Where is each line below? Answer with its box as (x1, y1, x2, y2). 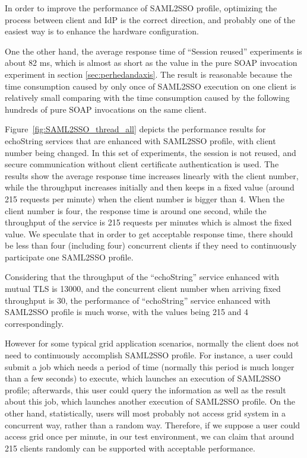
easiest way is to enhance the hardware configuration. (5, 25, 199, 37)
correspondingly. (5, 317, 64, 329)
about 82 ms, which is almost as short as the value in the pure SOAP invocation (5, 56, 297, 69)
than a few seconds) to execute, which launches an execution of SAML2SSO (5, 372, 281, 384)
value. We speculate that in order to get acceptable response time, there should (5, 227, 293, 240)
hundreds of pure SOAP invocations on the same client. (5, 103, 207, 115)
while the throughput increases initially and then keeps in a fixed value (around (5, 181, 295, 193)
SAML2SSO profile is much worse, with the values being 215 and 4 (5, 306, 249, 318)
